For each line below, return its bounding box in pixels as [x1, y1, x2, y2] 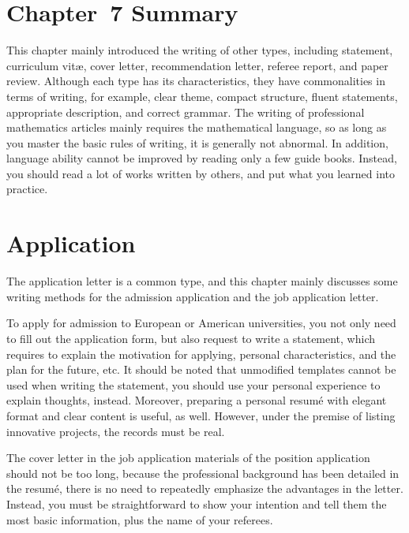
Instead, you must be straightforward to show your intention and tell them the [6, 495, 387, 512]
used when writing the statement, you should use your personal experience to [6, 376, 381, 393]
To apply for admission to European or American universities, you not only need [6, 315, 396, 331]
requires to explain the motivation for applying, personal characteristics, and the [6, 345, 396, 362]
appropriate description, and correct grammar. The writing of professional [6, 103, 365, 120]
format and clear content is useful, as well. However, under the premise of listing [6, 407, 396, 423]
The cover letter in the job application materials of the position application [6, 449, 370, 466]
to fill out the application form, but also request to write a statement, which [6, 330, 376, 346]
